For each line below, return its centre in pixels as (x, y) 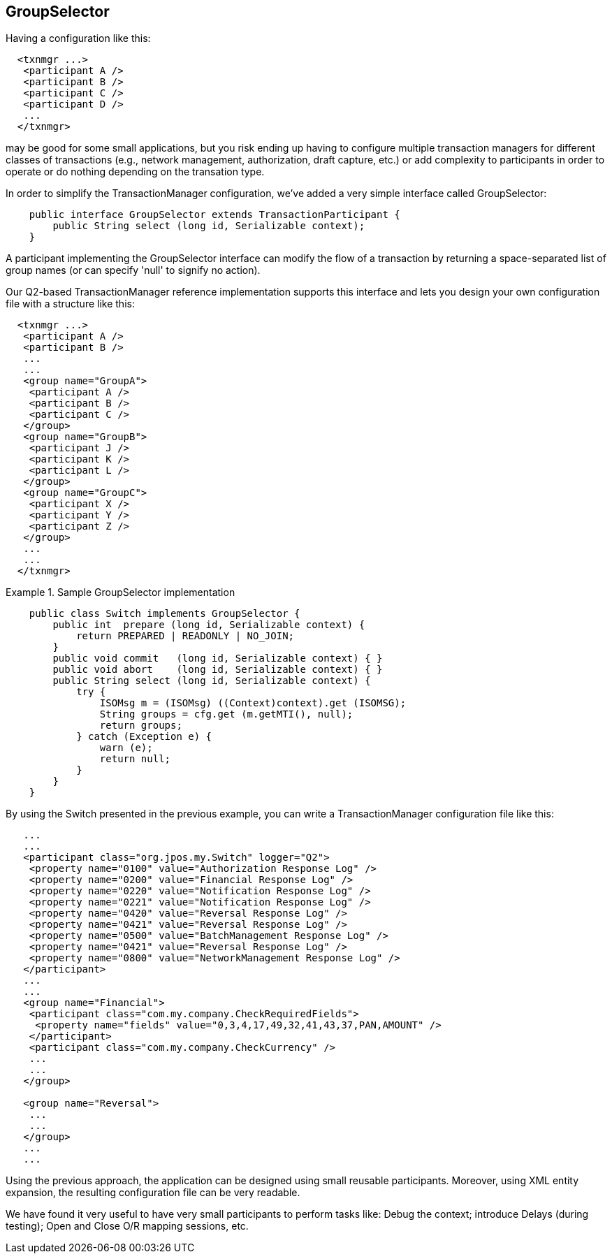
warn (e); (126, 748)
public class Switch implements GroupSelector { (165, 614)
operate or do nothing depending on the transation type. (135, 172)
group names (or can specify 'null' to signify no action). (133, 270)
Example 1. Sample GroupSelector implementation (121, 592)
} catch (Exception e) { (144, 737)
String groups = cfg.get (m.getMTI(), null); (226, 714)
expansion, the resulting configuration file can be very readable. (153, 1193)
